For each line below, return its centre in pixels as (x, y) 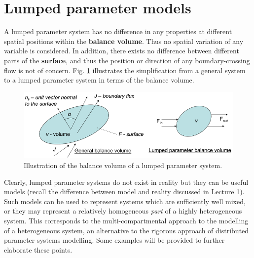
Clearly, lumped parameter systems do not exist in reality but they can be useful (126, 182)
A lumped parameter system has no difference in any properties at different (118, 31)
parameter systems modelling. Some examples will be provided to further (114, 240)
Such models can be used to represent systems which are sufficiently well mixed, (125, 201)
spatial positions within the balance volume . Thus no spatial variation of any (124, 41)
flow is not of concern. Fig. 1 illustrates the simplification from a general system (125, 70)
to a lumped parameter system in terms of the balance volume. (99, 80)
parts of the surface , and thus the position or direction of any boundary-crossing (127, 60)
